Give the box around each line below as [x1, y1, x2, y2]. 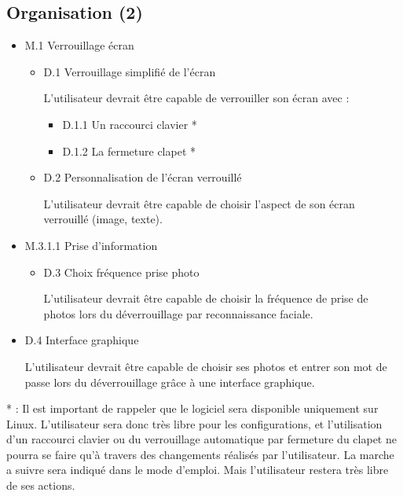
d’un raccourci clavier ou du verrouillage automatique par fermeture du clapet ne [6, 431, 397, 447]
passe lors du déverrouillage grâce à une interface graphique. [24, 373, 315, 390]
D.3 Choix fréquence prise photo [43, 263, 200, 280]
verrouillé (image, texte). [43, 211, 163, 227]
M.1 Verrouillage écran [24, 37, 134, 53]
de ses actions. [6, 477, 75, 494]
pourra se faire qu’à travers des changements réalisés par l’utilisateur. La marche [6, 446, 394, 462]
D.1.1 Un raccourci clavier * [62, 116, 197, 132]
